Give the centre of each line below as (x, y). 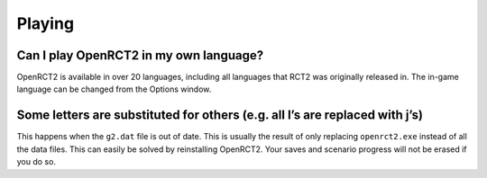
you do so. (36, 162)
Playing (46, 23)
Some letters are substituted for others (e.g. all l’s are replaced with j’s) (220, 116)
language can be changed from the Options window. (114, 89)
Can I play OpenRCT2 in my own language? (140, 55)
